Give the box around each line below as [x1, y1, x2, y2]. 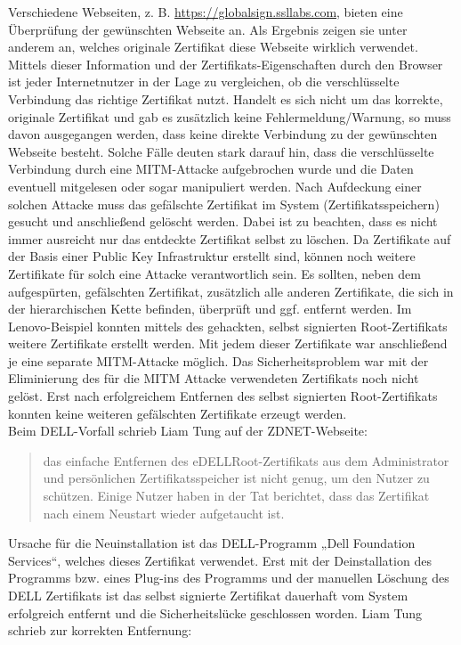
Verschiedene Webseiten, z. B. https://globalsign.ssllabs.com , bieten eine [8, 3, 403, 20]
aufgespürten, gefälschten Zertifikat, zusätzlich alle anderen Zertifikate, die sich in [8, 282, 454, 300]
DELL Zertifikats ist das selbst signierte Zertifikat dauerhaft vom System [8, 586, 408, 604]
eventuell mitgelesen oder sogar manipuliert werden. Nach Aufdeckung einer [8, 176, 422, 195]
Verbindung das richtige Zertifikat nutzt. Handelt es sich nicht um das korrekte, [8, 89, 443, 108]
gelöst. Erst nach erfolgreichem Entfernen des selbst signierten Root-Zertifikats [8, 387, 438, 405]
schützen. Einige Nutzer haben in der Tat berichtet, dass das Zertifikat [43, 486, 430, 505]
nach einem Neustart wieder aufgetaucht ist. [43, 503, 285, 522]
